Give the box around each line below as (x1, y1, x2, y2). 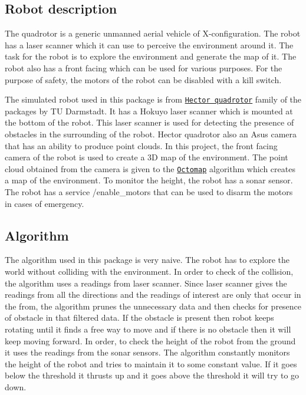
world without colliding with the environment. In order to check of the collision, (5, 265, 294, 278)
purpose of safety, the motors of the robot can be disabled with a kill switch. (5, 73, 282, 85)
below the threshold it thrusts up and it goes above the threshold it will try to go (5, 369, 300, 381)
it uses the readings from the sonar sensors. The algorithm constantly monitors (5, 346, 290, 358)
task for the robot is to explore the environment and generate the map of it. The (5, 50, 297, 62)
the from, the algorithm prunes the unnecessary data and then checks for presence (5, 299, 302, 312)
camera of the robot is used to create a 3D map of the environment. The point (5, 151, 288, 163)
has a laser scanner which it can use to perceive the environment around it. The (5, 38, 294, 51)
